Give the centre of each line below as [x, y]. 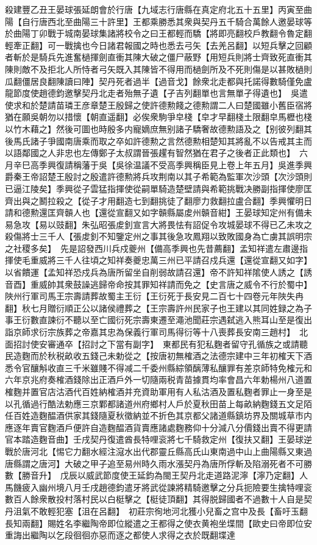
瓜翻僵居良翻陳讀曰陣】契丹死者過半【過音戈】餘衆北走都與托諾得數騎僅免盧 [158, 81]
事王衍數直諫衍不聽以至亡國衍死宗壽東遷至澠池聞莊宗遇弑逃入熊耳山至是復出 [158, 320]
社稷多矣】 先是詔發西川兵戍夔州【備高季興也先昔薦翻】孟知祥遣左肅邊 [156, 248]
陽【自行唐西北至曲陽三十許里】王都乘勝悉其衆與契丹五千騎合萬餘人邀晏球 [154, 21]
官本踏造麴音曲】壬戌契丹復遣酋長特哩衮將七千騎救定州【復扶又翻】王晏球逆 [158, 439]
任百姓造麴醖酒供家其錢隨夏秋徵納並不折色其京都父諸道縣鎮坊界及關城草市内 [158, 415]
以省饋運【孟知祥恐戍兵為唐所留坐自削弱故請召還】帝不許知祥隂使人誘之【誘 [158, 272]
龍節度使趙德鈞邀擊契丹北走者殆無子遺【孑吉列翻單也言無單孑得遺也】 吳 [152, 93]
